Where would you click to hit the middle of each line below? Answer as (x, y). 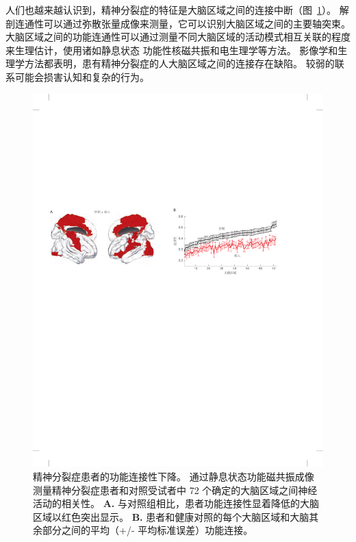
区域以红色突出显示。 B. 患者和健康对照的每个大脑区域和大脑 (171, 516)
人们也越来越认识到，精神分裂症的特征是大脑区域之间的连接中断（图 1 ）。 (171, 10)
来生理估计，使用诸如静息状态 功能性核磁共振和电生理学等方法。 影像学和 (172, 50)
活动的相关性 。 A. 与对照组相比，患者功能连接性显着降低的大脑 (176, 503)
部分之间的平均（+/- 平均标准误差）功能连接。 (148, 530)
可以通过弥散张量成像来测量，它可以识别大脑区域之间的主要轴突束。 (197, 23)
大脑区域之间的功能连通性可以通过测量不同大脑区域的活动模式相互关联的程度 (178, 37)
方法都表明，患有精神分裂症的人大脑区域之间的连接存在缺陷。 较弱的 (179, 63)
